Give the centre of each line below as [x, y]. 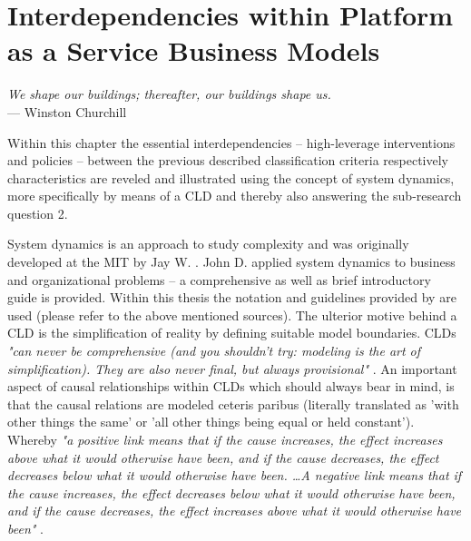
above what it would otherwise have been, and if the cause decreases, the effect [223, 457]
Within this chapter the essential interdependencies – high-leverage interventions [231, 142]
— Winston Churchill [67, 111]
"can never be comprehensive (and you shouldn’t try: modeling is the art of [214, 351]
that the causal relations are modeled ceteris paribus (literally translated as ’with [233, 403]
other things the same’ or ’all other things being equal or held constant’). [211, 422]
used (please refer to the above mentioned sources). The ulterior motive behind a [232, 315]
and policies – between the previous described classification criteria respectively [228, 160]
